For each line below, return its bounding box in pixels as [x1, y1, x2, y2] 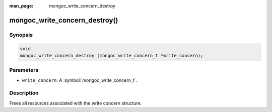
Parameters [9, 67, 39, 74]
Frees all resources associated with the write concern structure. [9, 100, 142, 106]
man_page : [9, 3, 34, 9]
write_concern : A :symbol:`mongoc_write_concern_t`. [22, 77, 138, 83]
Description [9, 89, 39, 96]
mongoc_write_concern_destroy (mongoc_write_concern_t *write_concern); [20, 53, 203, 58]
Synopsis [9, 31, 33, 38]
